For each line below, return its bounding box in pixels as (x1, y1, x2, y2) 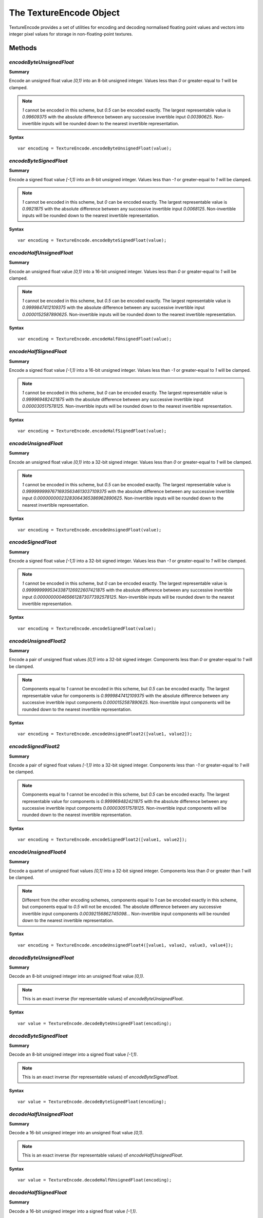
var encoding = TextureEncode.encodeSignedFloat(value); (18, 626, 157, 631)
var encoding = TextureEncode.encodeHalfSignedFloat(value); (18, 428, 167, 434)
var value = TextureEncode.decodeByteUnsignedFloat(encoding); (18, 1021, 172, 1026)
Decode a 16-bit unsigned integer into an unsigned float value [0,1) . (9, 1130, 144, 1136)
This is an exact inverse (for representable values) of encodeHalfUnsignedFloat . (22, 1152, 184, 1158)
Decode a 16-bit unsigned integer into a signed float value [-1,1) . (9, 1208, 137, 1214)
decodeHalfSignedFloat (9, 1189, 67, 1196)
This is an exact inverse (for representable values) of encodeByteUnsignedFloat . (22, 996, 184, 1002)
